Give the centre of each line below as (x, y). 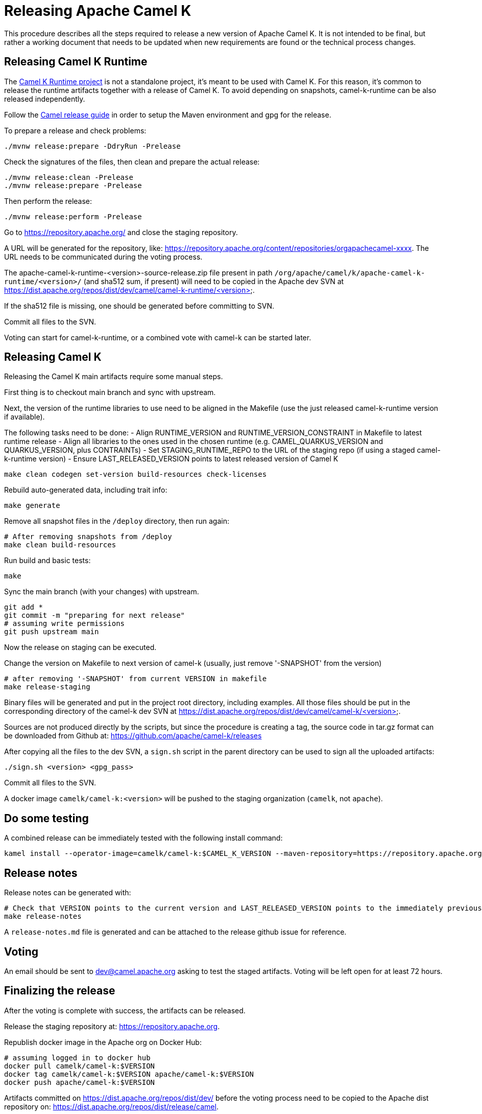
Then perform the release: (48, 201)
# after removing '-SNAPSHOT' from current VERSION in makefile (136, 679)
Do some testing (46, 818)
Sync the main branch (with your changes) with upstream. (102, 592)
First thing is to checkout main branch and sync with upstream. (110, 392)
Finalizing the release (60, 991)
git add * (23, 607)
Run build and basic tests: (47, 561)
